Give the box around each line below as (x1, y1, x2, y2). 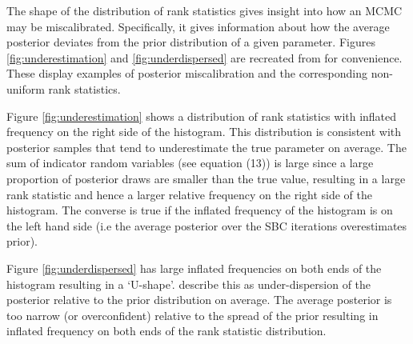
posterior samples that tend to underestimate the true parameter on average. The (6, 138, 407, 155)
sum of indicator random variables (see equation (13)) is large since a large (6, 154, 374, 171)
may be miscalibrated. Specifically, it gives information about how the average (6, 18, 390, 34)
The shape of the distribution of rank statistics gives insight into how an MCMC (6, 2, 403, 18)
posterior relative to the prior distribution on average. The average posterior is (6, 291, 392, 308)
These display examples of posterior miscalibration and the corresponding (6, 65, 368, 82)
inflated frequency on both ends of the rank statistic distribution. (6, 322, 327, 339)
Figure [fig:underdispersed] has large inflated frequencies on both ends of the (6, 259, 382, 276)
